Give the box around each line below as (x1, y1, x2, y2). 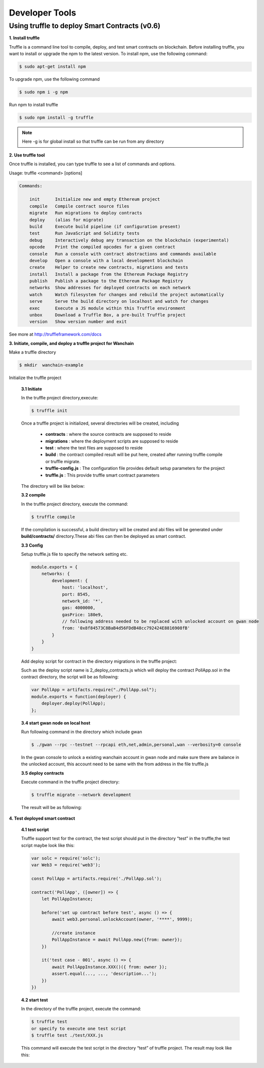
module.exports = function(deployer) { (31, 694, 126, 699)
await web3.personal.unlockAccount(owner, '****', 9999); (51, 916, 193, 922)
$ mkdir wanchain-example (19, 362, 83, 368)
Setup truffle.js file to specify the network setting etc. (21, 551, 128, 557)
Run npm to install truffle (9, 102, 58, 108)
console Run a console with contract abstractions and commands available (29, 251, 216, 257)
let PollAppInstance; (41, 896, 93, 901)
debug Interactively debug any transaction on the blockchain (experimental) (29, 237, 229, 243)
